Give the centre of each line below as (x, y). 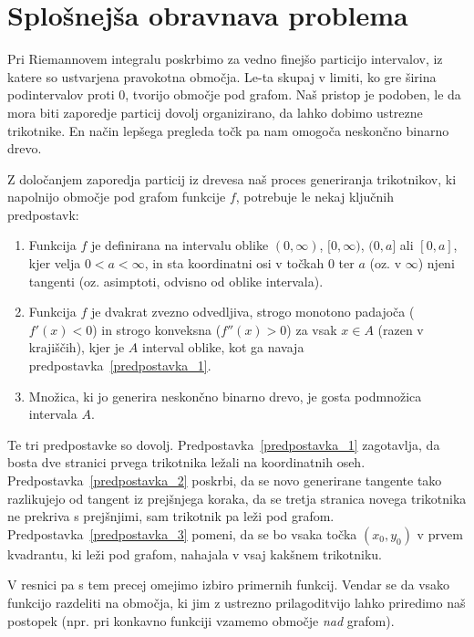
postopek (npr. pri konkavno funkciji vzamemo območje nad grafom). (201, 620)
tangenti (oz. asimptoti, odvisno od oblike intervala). (176, 281)
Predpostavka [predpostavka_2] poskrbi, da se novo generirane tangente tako (225, 480)
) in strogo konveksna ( (157, 329)
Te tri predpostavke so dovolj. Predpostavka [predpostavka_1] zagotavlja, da (224, 444)
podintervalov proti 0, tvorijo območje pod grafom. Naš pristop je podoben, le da (234, 94)
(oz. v (386, 263)
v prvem (440, 533)
